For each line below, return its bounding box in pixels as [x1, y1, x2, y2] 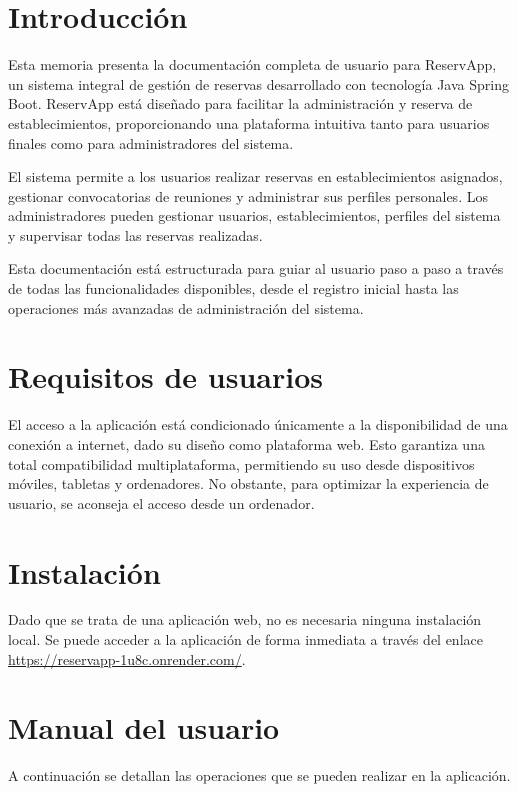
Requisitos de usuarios [8, 356, 323, 397]
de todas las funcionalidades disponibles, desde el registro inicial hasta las [8, 278, 459, 299]
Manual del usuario [8, 707, 280, 748]
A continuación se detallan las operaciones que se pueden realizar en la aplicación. [8, 765, 511, 786]
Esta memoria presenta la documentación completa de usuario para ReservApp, [8, 54, 497, 75]
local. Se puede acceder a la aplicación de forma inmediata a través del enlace [8, 629, 483, 650]
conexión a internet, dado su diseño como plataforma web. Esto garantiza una [8, 433, 485, 454]
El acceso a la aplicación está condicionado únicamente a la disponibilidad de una [8, 414, 508, 435]
